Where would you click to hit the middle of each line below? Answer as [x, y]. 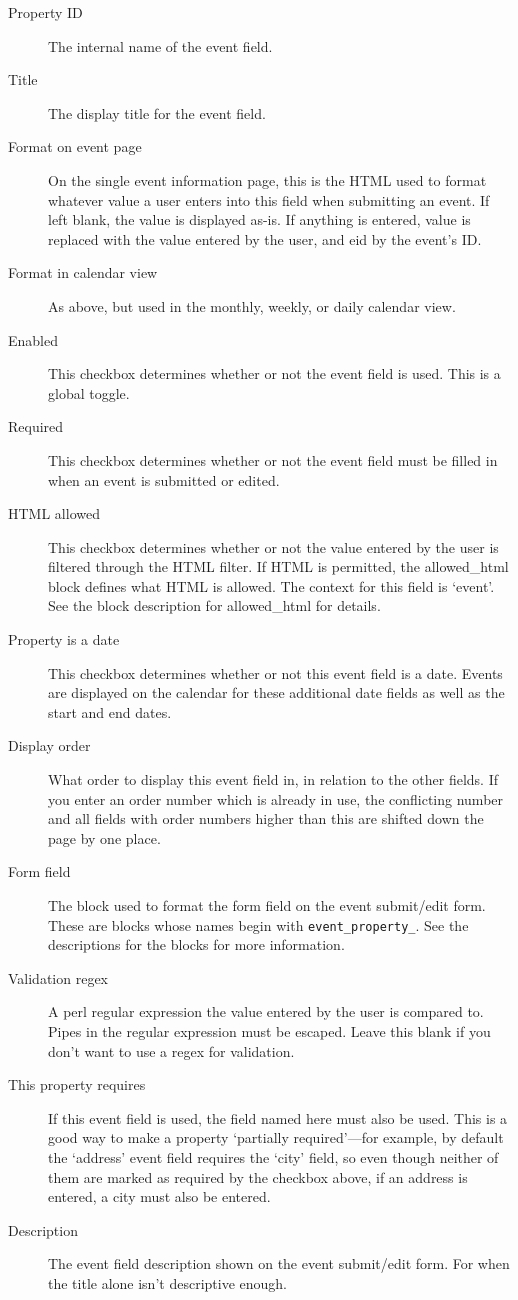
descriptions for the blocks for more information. [196, 944]
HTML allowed [54, 513]
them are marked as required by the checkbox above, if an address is [258, 1176]
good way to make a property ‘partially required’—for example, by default [276, 1137]
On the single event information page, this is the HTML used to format [267, 179]
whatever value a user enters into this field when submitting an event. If [269, 199]
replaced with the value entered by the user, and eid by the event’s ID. [265, 238]
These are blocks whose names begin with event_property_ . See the [258, 924]
